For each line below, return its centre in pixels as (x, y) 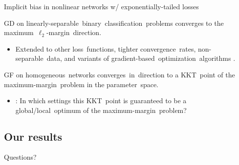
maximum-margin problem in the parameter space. (81, 84)
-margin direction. (74, 32)
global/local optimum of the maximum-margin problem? (101, 110)
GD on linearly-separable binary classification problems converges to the (114, 23)
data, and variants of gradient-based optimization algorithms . (141, 58)
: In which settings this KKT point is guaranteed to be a (101, 101)
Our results (33, 136)
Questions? (20, 156)
